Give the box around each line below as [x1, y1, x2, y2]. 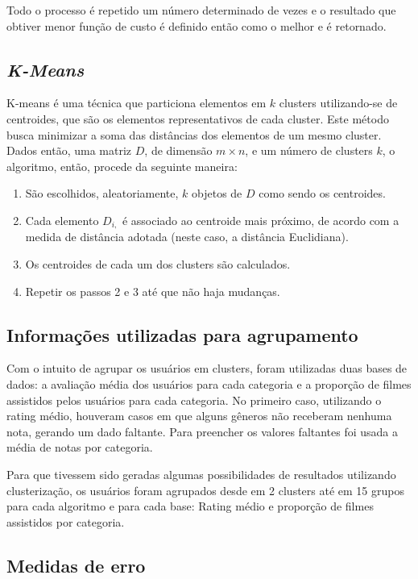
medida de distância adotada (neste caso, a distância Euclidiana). [25, 228, 349, 245]
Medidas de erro [6, 552, 146, 577]
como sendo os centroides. [259, 185, 386, 202]
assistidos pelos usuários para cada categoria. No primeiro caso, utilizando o [6, 391, 382, 408]
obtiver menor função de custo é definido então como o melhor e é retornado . [6, 17, 387, 34]
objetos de [192, 185, 242, 202]
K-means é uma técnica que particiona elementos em [6, 94, 267, 111]
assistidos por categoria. [6, 513, 125, 530]
